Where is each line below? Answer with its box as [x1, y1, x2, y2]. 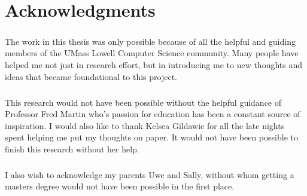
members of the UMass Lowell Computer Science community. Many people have [5, 47, 299, 59]
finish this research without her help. [5, 142, 139, 155]
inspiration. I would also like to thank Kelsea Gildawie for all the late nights [5, 119, 285, 131]
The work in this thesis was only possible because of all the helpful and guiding [5, 35, 296, 47]
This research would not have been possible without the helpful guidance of [5, 96, 282, 108]
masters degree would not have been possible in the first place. [5, 180, 235, 192]
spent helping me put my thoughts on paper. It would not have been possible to [5, 131, 298, 143]
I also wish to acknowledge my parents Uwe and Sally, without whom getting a [5, 168, 294, 180]
